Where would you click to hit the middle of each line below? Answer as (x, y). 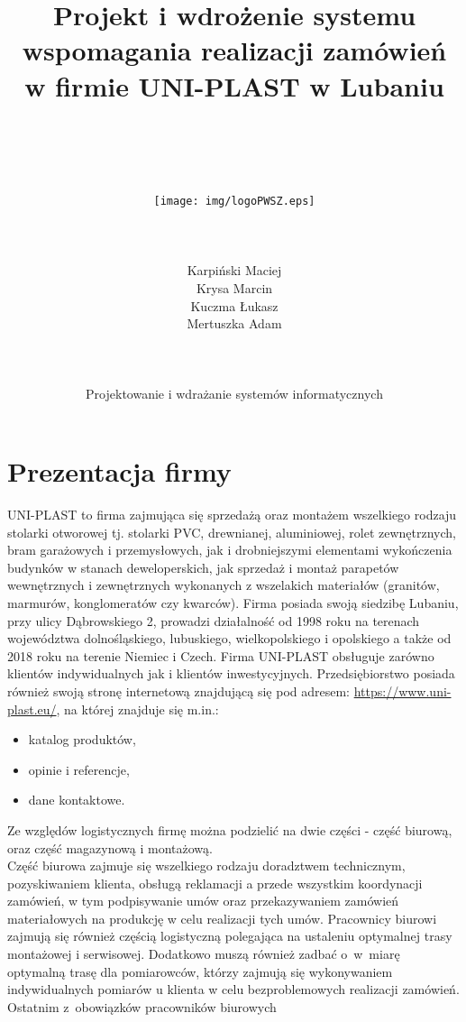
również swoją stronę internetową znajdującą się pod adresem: (179, 691)
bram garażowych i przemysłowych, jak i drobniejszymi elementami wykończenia (230, 550)
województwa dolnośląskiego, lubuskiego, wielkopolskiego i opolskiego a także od (229, 638)
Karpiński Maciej (234, 270)
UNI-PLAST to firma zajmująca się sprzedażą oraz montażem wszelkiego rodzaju (232, 514)
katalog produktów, (82, 739)
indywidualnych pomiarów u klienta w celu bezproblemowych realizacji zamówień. (233, 989)
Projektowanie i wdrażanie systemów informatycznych (234, 394)
